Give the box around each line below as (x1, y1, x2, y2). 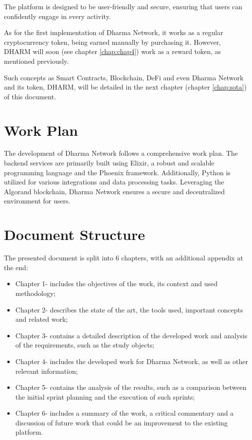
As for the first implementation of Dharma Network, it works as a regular (4, 27, 223, 37)
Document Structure (4, 224, 145, 244)
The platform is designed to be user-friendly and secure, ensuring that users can (4, 1, 242, 11)
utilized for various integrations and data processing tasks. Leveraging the (4, 177, 224, 187)
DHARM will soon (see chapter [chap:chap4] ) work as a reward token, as (4, 46, 221, 56)
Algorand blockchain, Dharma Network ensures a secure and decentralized (4, 186, 225, 196)
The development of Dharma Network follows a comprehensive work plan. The (4, 148, 238, 158)
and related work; (15, 314, 68, 324)
